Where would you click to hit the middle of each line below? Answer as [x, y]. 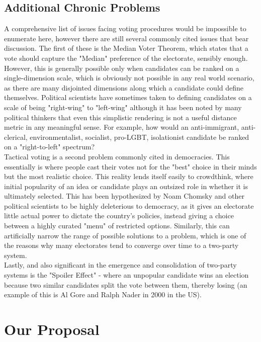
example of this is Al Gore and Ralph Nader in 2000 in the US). [103, 294]
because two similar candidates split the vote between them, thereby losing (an [126, 284]
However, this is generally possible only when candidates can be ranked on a [122, 68]
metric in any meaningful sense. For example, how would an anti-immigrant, [122, 127]
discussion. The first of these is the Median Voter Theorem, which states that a [126, 48]
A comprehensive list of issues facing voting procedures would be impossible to [125, 28]
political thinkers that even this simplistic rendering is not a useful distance [120, 117]
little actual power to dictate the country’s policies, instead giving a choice [119, 216]
